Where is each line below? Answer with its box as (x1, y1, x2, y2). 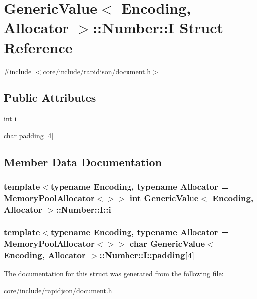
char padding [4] (4, 130, 54, 140)
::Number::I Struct (93, 17, 223, 38)
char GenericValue (129, 237, 205, 249)
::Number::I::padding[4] (99, 248, 195, 261)
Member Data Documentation (4, 154, 162, 169)
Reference (4, 37, 73, 57)
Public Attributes (4, 90, 96, 105)
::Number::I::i (56, 203, 111, 216)
